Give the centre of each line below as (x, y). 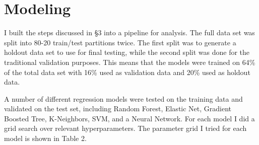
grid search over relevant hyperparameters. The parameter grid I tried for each (125, 128)
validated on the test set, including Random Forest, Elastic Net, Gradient (118, 108)
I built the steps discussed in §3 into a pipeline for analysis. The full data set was (129, 32)
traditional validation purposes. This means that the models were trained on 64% (130, 62)
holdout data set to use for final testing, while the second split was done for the (127, 52)
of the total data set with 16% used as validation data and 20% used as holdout (127, 72)
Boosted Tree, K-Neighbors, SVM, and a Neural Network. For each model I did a (129, 118)
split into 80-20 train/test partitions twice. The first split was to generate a (120, 42)
